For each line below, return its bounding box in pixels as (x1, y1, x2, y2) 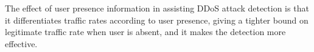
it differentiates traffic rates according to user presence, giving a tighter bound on (5, 13, 309, 26)
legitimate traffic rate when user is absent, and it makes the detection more (5, 25, 286, 38)
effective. (5, 37, 38, 50)
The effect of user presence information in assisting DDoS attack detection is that (5, 2, 309, 14)
